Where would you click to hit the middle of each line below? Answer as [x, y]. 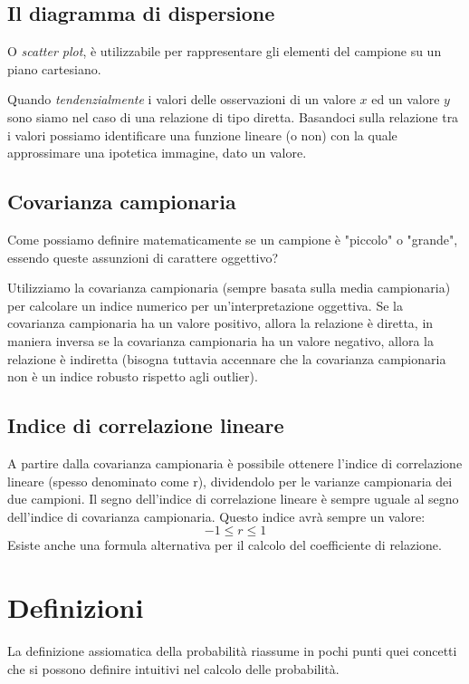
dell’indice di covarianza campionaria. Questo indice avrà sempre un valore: [216, 516]
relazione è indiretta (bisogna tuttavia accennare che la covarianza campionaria [227, 358]
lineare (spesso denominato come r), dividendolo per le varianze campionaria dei [230, 481]
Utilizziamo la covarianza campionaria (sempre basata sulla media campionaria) [229, 288]
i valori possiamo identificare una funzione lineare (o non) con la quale [202, 135]
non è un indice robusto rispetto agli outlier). [133, 376]
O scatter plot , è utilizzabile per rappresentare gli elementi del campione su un [225, 51]
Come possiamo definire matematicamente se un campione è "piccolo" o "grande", [233, 239]
